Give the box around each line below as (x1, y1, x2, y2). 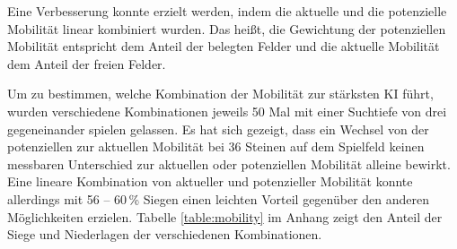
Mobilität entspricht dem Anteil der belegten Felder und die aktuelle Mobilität (7, 37, 440, 56)
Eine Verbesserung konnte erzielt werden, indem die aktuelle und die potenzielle (7, 2, 447, 20)
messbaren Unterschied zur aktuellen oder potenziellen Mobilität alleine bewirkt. (7, 154, 451, 173)
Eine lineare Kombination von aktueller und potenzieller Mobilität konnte (7, 172, 413, 191)
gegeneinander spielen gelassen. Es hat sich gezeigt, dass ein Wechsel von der (7, 119, 429, 138)
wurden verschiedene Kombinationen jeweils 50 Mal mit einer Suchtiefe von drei (7, 101, 447, 120)
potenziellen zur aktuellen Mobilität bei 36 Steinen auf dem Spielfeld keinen (7, 137, 425, 156)
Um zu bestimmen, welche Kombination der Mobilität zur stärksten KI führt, (7, 84, 434, 103)
